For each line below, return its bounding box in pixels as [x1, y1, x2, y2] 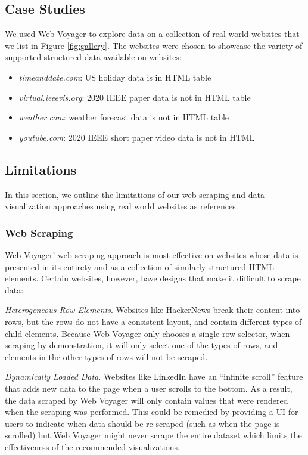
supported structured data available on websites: [5, 51, 182, 63]
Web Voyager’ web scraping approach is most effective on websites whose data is [5, 248, 298, 261]
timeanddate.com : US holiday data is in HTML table [18, 70, 211, 83]
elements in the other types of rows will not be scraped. [5, 350, 208, 363]
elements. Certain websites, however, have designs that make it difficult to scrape [5, 272, 301, 284]
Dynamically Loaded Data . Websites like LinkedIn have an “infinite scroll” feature [5, 370, 303, 383]
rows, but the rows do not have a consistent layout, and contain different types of [5, 315, 302, 327]
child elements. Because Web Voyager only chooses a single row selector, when [5, 327, 290, 339]
